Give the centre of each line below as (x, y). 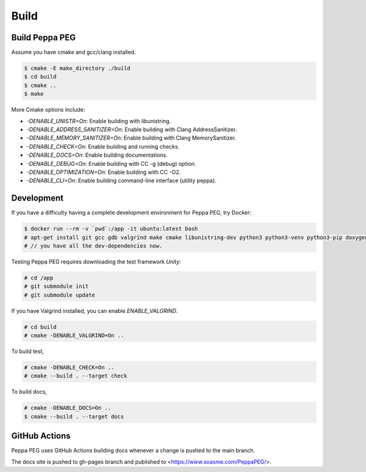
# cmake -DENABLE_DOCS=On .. (68, 408)
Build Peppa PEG (44, 38)
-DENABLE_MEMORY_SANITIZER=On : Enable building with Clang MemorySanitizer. (131, 138)
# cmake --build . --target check (76, 376)
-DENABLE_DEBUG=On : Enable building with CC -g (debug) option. (111, 163)
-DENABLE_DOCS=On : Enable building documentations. (97, 155)
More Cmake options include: (48, 110)
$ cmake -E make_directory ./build (77, 68)
